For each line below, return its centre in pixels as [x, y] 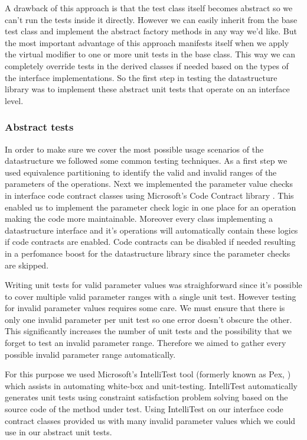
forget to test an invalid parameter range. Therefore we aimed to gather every [146, 343]
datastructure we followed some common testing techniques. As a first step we [146, 161]
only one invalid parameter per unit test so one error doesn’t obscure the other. [148, 319]
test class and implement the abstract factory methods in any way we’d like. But [151, 31]
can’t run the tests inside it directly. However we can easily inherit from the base [151, 19]
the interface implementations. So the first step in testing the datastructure [141, 77]
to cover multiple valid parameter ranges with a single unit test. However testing [151, 296]
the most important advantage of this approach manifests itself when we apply [147, 42]
